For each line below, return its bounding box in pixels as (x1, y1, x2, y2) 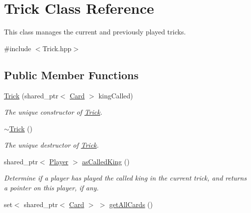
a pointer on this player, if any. (4, 183, 99, 193)
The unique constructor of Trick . (4, 107, 103, 117)
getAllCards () (109, 199, 153, 209)
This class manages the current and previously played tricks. (4, 27, 186, 37)
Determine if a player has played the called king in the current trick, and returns (4, 173, 247, 183)
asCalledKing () (82, 156, 130, 166)
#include (4, 43, 31, 53)
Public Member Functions (4, 67, 139, 82)
